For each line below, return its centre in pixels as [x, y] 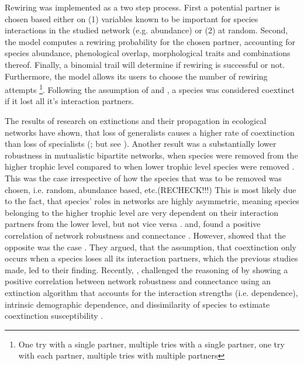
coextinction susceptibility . [54, 316]
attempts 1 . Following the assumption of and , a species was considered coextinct [150, 89]
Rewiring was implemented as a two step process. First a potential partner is [142, 7]
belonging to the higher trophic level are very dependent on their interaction [142, 212]
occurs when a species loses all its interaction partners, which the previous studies [151, 258]
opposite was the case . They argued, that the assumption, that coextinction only [151, 247]
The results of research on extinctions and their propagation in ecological [136, 120]
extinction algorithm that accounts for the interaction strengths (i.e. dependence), [151, 292]
